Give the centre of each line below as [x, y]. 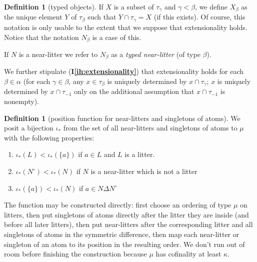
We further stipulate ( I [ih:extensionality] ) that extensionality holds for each [124, 71]
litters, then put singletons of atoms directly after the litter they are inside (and [126, 214]
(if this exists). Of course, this [199, 17]
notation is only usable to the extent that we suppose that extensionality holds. [126, 27]
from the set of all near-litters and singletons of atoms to [150, 128]
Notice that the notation [41, 37]
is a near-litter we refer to [58, 54]
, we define [211, 6]
